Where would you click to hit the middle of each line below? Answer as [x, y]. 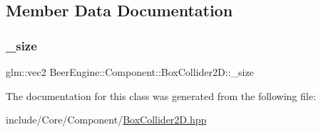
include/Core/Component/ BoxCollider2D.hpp [106, 120]
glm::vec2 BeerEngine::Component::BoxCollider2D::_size [130, 72]
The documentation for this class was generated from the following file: [161, 95]
